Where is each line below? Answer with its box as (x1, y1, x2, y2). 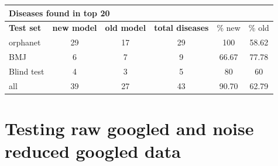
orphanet (9, 36, 41, 48)
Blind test (9, 65, 44, 77)
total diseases (154, 22, 209, 34)
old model (105, 22, 146, 34)
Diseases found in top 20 (9, 6, 110, 19)
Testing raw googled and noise (5, 116, 254, 140)
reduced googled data (5, 139, 181, 163)
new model (52, 22, 97, 34)
